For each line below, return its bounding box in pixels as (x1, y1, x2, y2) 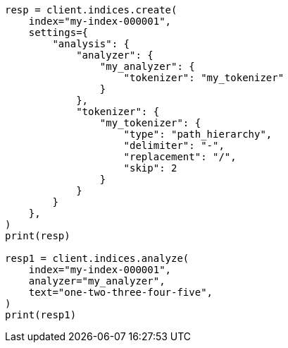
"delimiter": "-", (123, 140, 225, 151)
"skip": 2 (123, 162, 177, 174)
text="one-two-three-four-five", (28, 287, 213, 298)
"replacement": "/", (123, 151, 237, 162)
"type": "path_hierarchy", (123, 128, 273, 140)
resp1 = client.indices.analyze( (5, 253, 189, 264)
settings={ (28, 27, 89, 38)
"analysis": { (52, 38, 130, 49)
